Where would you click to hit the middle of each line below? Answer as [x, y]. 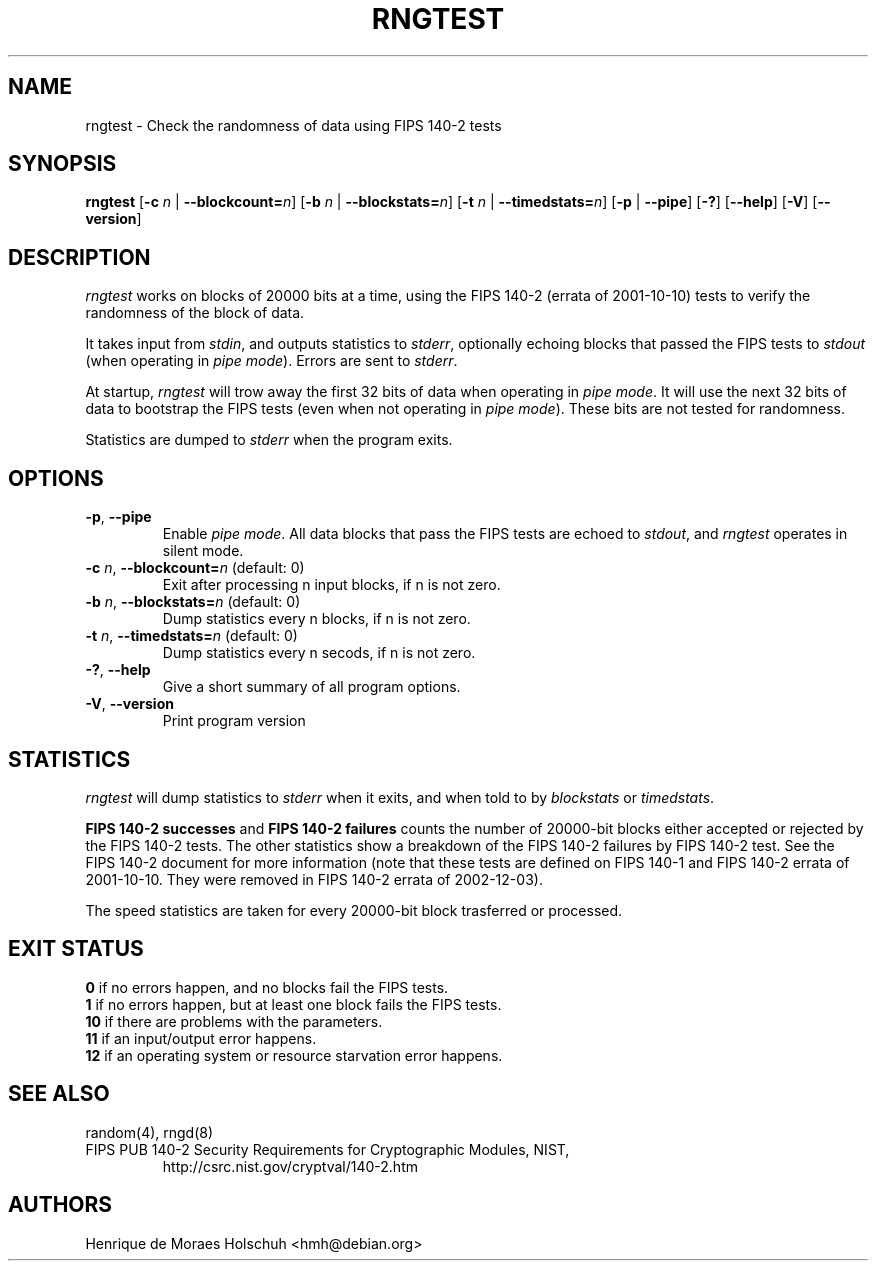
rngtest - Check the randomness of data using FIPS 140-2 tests [293, 125]
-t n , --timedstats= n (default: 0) [191, 636]
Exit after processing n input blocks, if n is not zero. [331, 585]
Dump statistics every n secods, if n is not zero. [319, 653]
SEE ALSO [59, 1094]
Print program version [234, 721]
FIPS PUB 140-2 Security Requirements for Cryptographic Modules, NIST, [327, 1149]
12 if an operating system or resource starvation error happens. [294, 1055]
